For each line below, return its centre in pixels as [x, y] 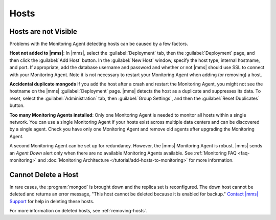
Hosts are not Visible [43, 31]
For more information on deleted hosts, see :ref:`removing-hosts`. [78, 211]
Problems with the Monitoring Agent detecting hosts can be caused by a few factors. [99, 44]
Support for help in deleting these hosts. [52, 201]
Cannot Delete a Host [44, 175]
